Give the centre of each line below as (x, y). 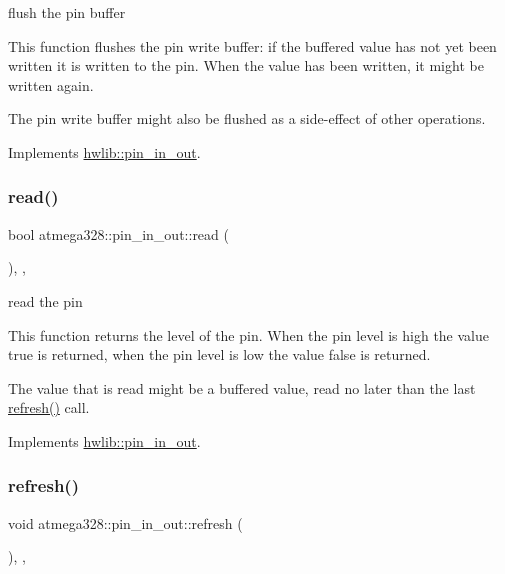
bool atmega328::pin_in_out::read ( (118, 233)
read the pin (45, 300)
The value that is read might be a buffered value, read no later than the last (242, 387)
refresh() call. (49, 407)
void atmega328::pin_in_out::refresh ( (125, 522)
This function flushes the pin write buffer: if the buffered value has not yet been (252, 45)
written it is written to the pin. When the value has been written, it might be (246, 65)
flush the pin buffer (67, 12)
